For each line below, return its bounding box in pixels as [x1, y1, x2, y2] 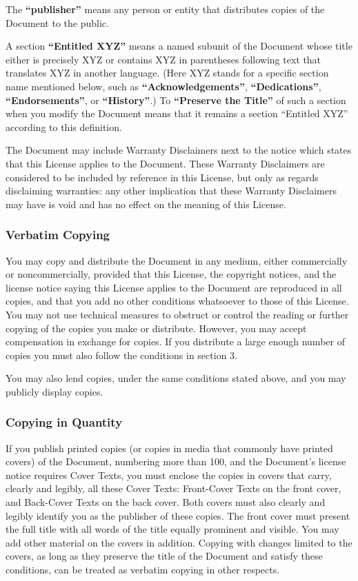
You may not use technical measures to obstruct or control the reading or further [6, 307, 349, 321]
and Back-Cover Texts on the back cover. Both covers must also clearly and [6, 495, 326, 509]
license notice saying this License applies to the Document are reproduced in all [6, 280, 342, 294]
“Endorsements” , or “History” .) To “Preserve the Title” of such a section [6, 92, 346, 107]
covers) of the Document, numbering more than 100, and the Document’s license [6, 454, 346, 469]
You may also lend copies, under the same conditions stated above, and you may [6, 371, 346, 385]
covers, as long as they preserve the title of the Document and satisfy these [6, 549, 323, 563]
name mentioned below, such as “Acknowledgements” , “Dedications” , [6, 79, 321, 93]
